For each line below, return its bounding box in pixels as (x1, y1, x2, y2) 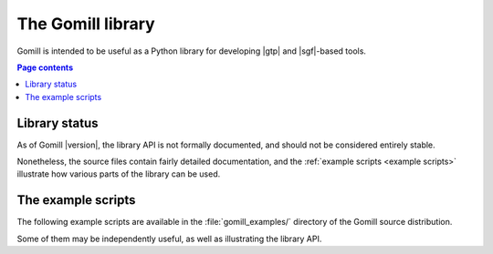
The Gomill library (16, 14, 155, 34)
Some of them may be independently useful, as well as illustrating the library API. (16, 233, 322, 244)
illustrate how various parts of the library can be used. (16, 168, 221, 179)
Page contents (16, 62, 73, 73)
